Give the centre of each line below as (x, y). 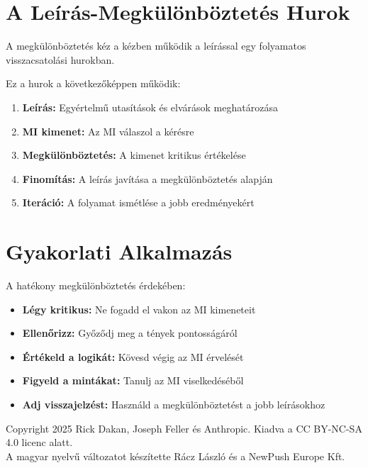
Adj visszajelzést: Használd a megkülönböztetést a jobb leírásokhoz (174, 404)
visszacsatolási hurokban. (60, 59)
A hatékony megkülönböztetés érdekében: (96, 285)
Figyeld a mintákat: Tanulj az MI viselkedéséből (133, 380)
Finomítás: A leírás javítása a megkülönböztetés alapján (147, 178)
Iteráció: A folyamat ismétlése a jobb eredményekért (138, 202)
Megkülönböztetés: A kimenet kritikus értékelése (134, 155)
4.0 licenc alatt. (39, 442)
